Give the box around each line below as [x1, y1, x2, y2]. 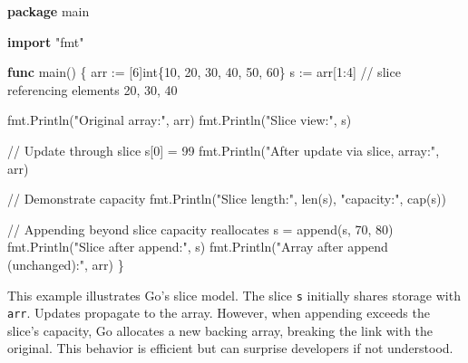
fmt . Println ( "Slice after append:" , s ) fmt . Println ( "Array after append [7, 237, 388, 256]
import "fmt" [7, 32, 84, 51]
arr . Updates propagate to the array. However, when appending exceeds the [7, 303, 430, 322]
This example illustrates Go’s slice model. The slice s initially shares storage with [7, 285, 461, 304]
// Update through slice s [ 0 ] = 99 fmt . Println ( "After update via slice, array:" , [7, 140, 440, 159]
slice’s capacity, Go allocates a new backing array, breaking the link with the [7, 320, 434, 339]
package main [7, 2, 90, 20]
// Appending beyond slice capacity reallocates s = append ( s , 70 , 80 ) [7, 219, 394, 238]
